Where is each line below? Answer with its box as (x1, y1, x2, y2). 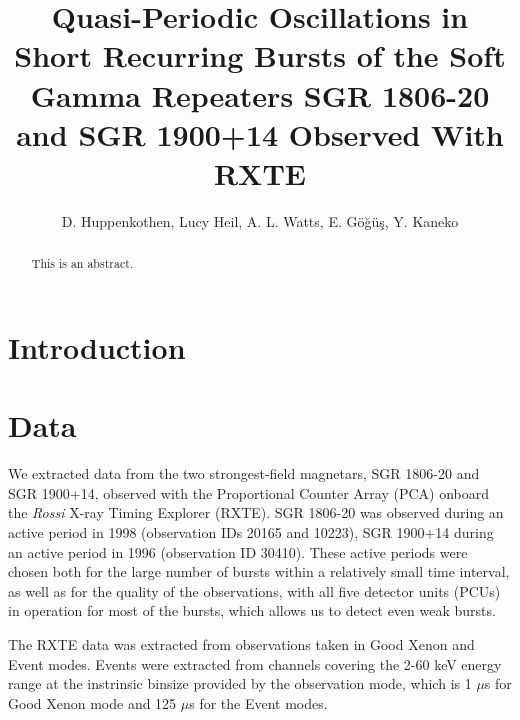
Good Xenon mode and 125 (8, 692, 177, 713)
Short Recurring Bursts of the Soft (14, 35, 506, 76)
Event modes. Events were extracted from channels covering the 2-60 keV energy (8, 653, 502, 674)
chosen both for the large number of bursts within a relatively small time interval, (8, 561, 510, 582)
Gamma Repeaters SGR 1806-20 (30, 74, 490, 115)
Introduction (8, 326, 186, 367)
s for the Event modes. (189, 692, 328, 713)
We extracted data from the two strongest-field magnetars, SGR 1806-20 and (8, 463, 480, 484)
